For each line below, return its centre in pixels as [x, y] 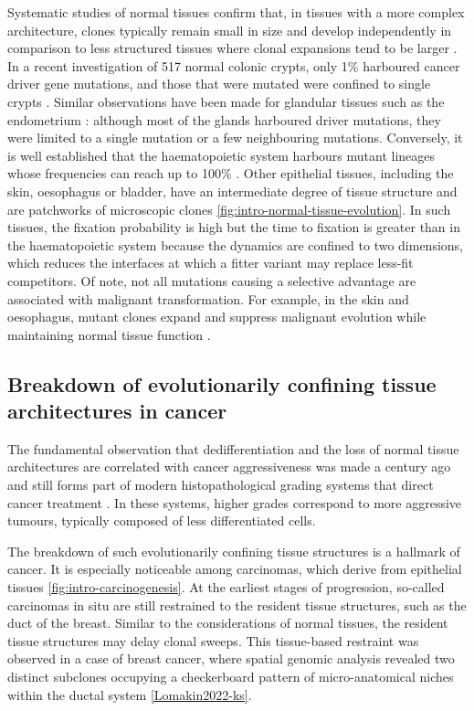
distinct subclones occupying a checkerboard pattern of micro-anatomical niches [231, 676]
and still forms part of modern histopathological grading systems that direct [221, 485]
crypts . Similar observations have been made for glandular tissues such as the [226, 101]
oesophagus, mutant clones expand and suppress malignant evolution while [217, 317]
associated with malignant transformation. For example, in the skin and [208, 298]
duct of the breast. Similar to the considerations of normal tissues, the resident [228, 623]
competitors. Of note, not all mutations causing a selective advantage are [212, 280]
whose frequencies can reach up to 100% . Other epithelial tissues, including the [231, 173]
